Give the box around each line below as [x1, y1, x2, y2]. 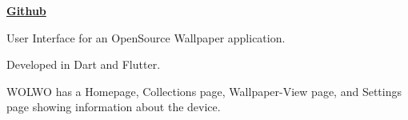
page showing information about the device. [6, 98, 221, 115]
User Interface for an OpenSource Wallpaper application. [6, 29, 286, 46]
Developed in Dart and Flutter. [6, 56, 161, 73]
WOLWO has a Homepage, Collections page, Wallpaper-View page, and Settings [6, 82, 402, 99]
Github [6, 2, 46, 18]
